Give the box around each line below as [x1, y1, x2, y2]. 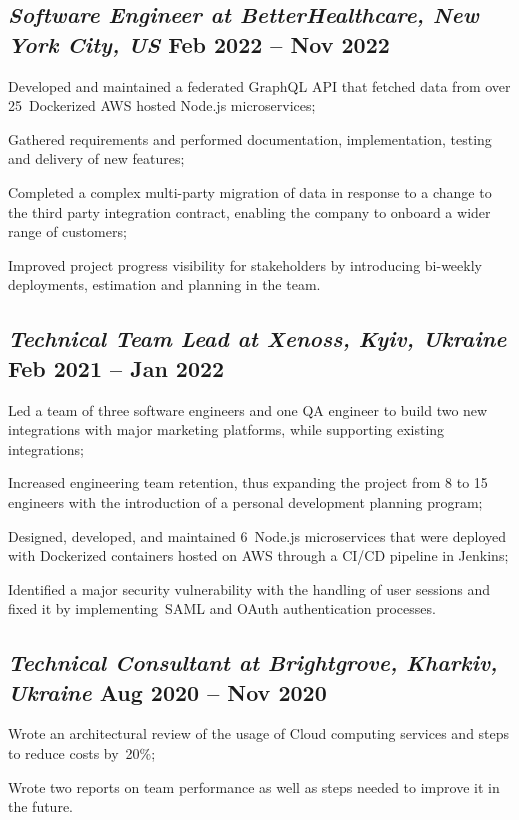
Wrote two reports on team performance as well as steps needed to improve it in [8, 776, 500, 797]
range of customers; [8, 221, 127, 242]
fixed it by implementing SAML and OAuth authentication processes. [8, 598, 436, 619]
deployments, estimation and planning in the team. [8, 274, 321, 295]
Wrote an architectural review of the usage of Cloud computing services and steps [8, 723, 510, 744]
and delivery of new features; [8, 148, 185, 169]
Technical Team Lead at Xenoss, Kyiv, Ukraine [8, 323, 507, 354]
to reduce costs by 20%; [8, 743, 156, 764]
